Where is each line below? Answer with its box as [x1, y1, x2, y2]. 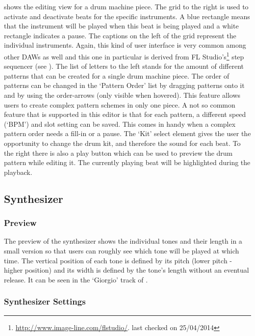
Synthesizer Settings [4, 295, 86, 308]
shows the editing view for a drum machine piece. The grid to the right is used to [4, 1, 249, 11]
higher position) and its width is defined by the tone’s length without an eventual [4, 265, 249, 275]
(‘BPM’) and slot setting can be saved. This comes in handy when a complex [4, 118, 236, 129]
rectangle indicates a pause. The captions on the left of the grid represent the [4, 30, 236, 40]
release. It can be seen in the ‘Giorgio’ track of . [4, 274, 148, 284]
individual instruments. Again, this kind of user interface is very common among [4, 40, 246, 50]
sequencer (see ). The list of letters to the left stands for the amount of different [4, 61, 244, 71]
